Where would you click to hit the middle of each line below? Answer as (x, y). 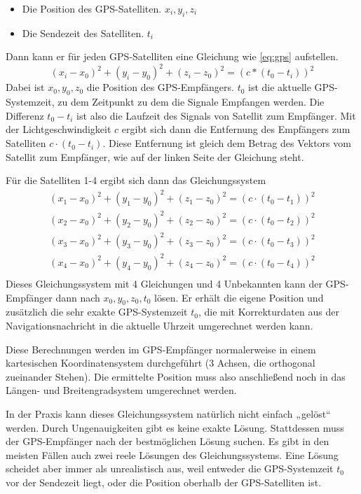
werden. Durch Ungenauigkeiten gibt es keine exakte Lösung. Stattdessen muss (175, 427)
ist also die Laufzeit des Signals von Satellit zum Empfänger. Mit (216, 115)
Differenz (25, 115)
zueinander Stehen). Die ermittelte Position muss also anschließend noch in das (176, 376)
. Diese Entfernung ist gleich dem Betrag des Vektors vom (227, 143)
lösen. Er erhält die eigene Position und (239, 297)
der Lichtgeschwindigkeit (59, 129)
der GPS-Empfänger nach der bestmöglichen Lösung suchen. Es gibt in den (168, 441)
